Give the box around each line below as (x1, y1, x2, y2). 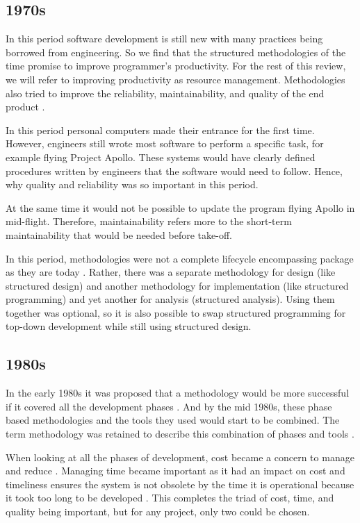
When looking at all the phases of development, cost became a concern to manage (6, 449, 354, 464)
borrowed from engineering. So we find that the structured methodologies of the (6, 44, 346, 59)
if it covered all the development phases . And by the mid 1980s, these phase (6, 399, 332, 413)
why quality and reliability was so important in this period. (6, 177, 259, 192)
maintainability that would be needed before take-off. (6, 227, 232, 242)
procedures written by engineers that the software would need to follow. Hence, (6, 163, 343, 178)
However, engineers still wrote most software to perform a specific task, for (6, 136, 324, 151)
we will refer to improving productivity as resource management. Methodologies (6, 72, 345, 86)
